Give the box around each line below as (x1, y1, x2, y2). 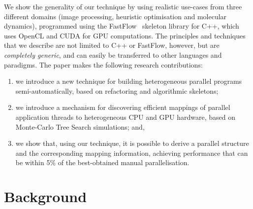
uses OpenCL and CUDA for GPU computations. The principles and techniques (4, 30, 246, 40)
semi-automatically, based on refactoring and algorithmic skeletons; (15, 85, 219, 96)
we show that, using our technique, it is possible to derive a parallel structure (15, 138, 249, 148)
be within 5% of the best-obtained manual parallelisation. (15, 157, 190, 168)
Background (4, 186, 87, 207)
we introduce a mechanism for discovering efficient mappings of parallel (15, 102, 230, 112)
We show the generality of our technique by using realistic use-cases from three (4, 1, 242, 11)
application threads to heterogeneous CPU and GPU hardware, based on (15, 111, 235, 122)
